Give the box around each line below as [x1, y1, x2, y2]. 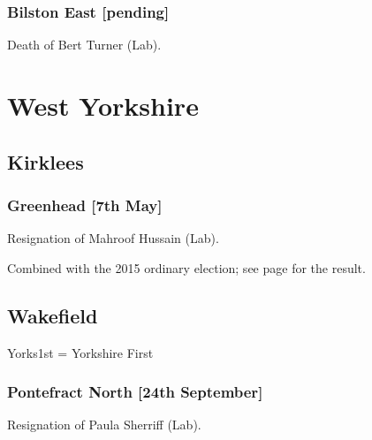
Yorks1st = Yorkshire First [7, 343, 154, 361]
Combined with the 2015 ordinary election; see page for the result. [7, 258, 366, 277]
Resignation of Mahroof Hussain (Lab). [7, 229, 219, 247]
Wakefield [7, 301, 98, 329]
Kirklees [7, 148, 84, 175]
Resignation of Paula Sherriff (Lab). [7, 415, 201, 434]
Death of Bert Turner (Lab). [7, 35, 162, 54]
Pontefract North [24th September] [7, 381, 263, 403]
